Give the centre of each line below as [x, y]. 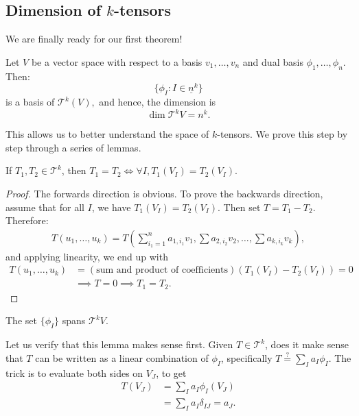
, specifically [246, 357]
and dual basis [273, 61]
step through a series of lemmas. [73, 147]
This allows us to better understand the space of [107, 134]
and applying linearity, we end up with [87, 256]
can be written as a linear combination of [122, 357]
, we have [111, 207]
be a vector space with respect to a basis [117, 61]
